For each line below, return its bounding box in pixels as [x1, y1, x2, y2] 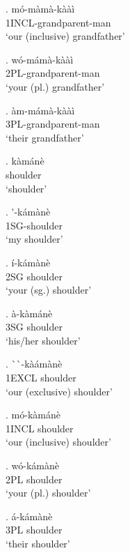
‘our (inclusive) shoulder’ [6, 434, 111, 449]
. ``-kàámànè [6, 356, 63, 371]
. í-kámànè [6, 255, 51, 269]
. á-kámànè [6, 508, 53, 523]
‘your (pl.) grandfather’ [6, 79, 105, 93]
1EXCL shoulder [6, 370, 76, 385]
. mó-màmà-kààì [6, 1, 75, 15]
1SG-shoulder [6, 218, 63, 232]
